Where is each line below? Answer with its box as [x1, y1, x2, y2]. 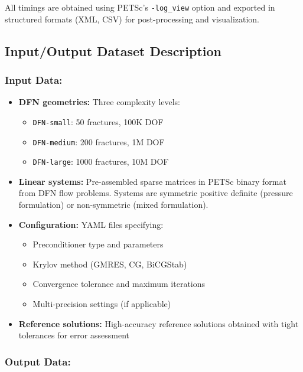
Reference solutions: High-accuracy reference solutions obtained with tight [18, 317, 299, 329]
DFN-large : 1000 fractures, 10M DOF [32, 155, 169, 168]
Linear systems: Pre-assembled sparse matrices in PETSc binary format [18, 175, 286, 187]
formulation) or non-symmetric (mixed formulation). [18, 198, 208, 210]
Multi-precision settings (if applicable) [32, 297, 171, 309]
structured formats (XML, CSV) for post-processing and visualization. [5, 12, 260, 25]
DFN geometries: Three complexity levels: [18, 96, 180, 108]
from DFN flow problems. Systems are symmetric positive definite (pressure [18, 187, 293, 199]
